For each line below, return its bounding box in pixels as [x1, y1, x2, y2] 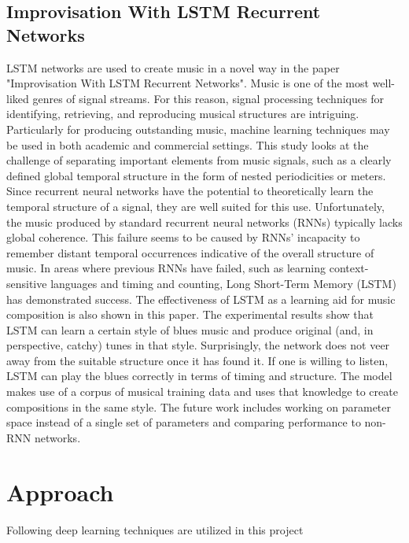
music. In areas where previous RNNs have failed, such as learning [6, 260, 326, 276]
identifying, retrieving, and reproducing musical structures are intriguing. [6, 105, 359, 122]
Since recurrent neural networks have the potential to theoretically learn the [6, 183, 374, 199]
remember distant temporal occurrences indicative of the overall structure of [6, 244, 374, 260]
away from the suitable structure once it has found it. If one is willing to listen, [6, 352, 389, 368]
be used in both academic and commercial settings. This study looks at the [6, 136, 369, 153]
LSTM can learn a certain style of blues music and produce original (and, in [6, 321, 374, 338]
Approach [6, 475, 114, 508]
